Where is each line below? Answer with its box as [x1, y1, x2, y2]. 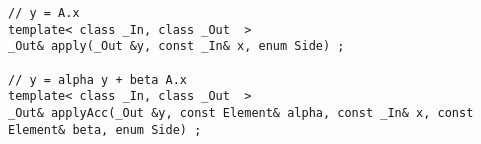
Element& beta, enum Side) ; [8, 122, 202, 137]
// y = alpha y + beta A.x [8, 72, 187, 87]
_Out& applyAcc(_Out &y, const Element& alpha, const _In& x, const [8, 105, 474, 120]
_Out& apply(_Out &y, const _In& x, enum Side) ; [8, 39, 345, 54]
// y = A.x [8, 6, 80, 20]
